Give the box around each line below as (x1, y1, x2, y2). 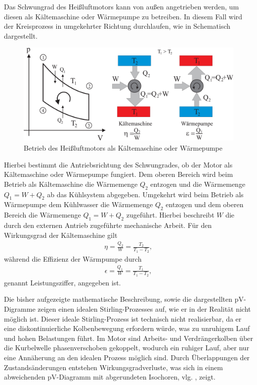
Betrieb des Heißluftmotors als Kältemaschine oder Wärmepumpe (24, 142, 222, 153)
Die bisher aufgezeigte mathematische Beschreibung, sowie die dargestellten (4, 294, 233, 304)
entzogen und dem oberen (166, 199, 244, 210)
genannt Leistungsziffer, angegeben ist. (4, 277, 121, 287)
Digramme (4, 303, 36, 314)
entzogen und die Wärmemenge (150, 178, 246, 189)
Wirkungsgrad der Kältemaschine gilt (4, 229, 118, 240)
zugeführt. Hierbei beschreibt (126, 210, 214, 220)
